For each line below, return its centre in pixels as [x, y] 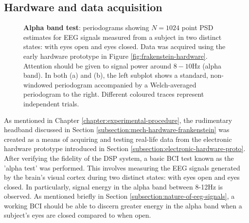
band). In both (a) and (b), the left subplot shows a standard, [116, 75]
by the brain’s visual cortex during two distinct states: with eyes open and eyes [122, 177]
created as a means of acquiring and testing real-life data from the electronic [118, 139]
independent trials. [51, 103]
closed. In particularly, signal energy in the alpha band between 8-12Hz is [113, 186]
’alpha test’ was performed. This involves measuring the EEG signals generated [122, 167]
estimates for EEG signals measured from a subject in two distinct [123, 37]
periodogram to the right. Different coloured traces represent [114, 94]
